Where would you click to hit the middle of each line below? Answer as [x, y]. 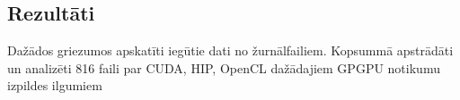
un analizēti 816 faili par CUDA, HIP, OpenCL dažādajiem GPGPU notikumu [224, 67]
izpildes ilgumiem [55, 85]
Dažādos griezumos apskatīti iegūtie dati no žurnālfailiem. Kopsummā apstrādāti [230, 50]
